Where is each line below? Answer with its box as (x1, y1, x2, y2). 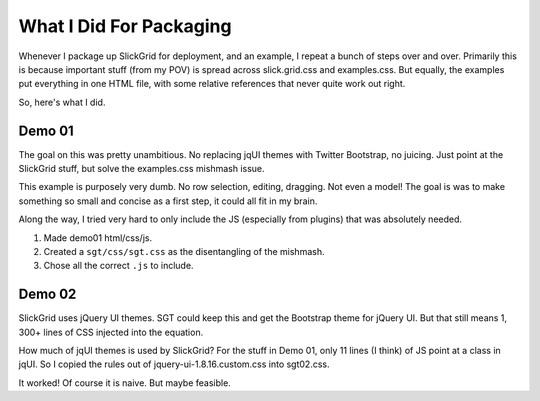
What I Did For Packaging (18, 15, 232, 37)
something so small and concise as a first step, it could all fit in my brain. (18, 195, 318, 207)
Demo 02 (18, 286, 77, 303)
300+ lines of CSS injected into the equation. (18, 326, 204, 338)
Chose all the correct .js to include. (43, 260, 194, 272)
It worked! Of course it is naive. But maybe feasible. (18, 376, 232, 389)
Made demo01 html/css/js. (43, 231, 153, 244)
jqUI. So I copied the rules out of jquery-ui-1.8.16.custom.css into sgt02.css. (18, 358, 330, 370)
